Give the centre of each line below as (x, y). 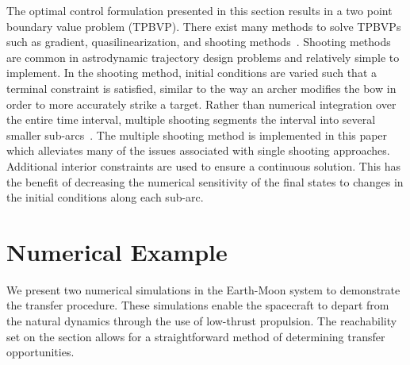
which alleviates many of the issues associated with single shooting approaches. (198, 150)
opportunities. (40, 352)
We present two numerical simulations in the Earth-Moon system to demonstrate (203, 289)
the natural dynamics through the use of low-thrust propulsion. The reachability (202, 321)
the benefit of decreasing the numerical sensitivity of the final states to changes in (205, 181)
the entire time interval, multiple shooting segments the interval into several (191, 119)
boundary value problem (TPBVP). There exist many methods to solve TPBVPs (204, 26)
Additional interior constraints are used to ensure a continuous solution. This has (204, 165)
